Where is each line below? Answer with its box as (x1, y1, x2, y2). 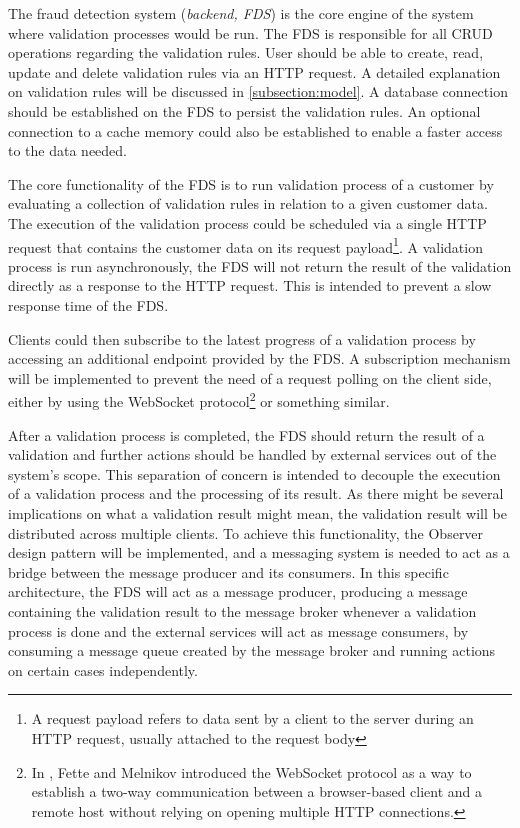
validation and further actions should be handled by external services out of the (8, 444, 497, 465)
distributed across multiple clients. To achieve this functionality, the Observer (8, 522, 484, 543)
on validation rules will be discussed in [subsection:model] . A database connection (8, 81, 508, 102)
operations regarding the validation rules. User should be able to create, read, (8, 42, 484, 63)
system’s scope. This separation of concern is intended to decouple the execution (8, 463, 501, 484)
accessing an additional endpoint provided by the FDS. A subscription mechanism (8, 348, 511, 369)
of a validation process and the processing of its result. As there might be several (8, 483, 504, 504)
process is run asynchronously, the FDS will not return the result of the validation (8, 255, 512, 276)
